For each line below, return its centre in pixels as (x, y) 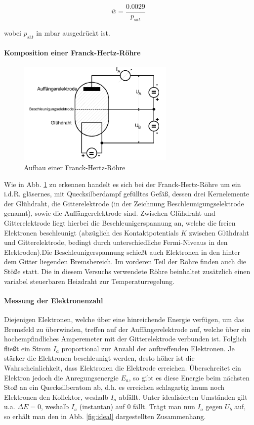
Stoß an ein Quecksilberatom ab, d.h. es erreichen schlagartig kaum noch (114, 387)
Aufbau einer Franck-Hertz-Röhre (75, 167)
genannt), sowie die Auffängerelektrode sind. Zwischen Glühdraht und (110, 213)
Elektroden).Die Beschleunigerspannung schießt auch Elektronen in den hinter (122, 252)
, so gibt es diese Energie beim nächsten (189, 377)
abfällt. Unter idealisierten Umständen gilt (183, 397)
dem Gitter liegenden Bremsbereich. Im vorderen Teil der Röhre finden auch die (125, 261)
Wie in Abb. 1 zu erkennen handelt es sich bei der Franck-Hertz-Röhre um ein (123, 184)
